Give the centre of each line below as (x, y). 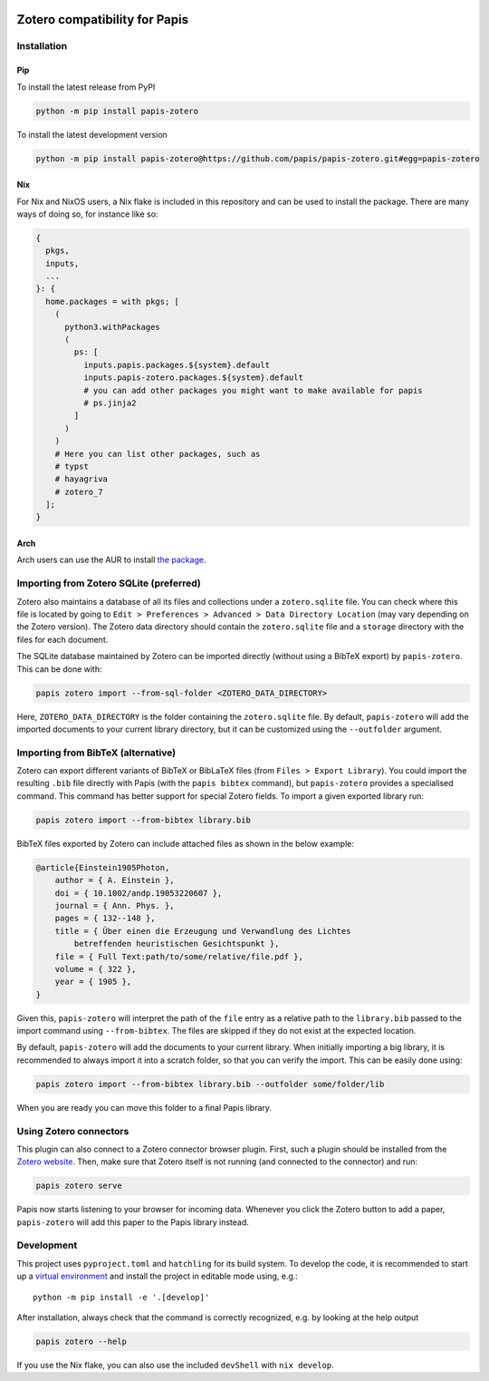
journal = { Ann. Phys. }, (115, 905)
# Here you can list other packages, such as (158, 454)
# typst (72, 466)
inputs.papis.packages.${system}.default (177, 365)
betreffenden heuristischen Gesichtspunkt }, (177, 944)
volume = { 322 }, (96, 969)
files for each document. (62, 639)
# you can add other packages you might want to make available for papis (253, 390)
